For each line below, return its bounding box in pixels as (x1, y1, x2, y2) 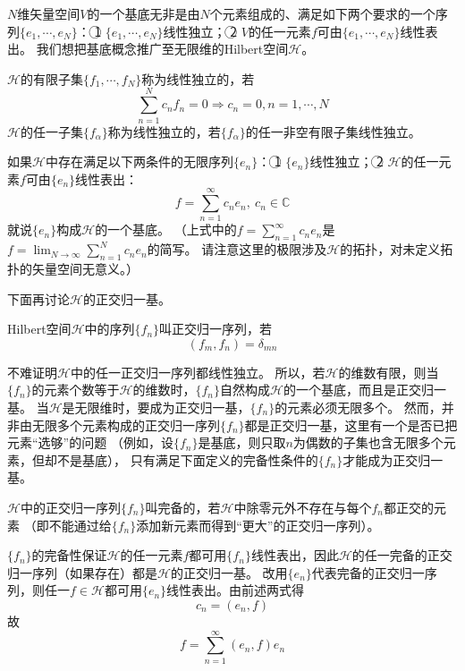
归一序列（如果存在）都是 (7, 563, 157, 582)
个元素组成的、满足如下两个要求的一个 (209, 4, 435, 22)
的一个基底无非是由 (87, 4, 200, 22)
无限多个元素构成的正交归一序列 (31, 415, 220, 434)
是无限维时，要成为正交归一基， (62, 397, 250, 416)
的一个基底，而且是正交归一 (283, 380, 446, 399)
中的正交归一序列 (20, 497, 121, 516)
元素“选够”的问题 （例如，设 (7, 433, 173, 452)
